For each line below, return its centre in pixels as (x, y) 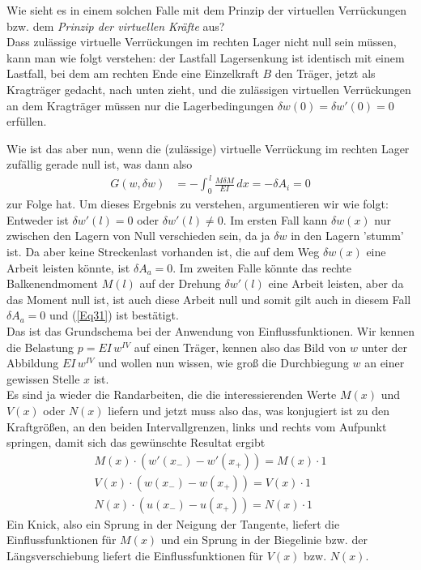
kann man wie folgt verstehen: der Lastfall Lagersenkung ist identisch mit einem (206, 57)
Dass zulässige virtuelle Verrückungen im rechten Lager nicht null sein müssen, (202, 42)
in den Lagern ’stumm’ (347, 236)
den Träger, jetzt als (325, 73)
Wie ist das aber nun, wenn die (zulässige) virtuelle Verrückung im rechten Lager (208, 148)
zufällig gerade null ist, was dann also (100, 164)
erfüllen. (27, 121)
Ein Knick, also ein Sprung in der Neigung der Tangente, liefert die (173, 523)
